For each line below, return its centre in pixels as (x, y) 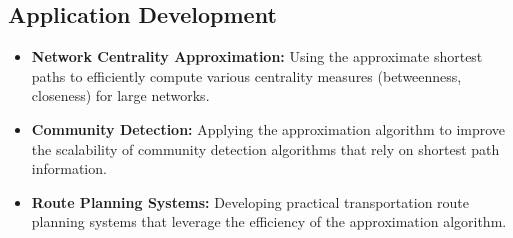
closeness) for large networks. (120, 95)
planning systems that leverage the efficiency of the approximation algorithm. (269, 221)
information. (69, 168)
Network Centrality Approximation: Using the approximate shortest (257, 56)
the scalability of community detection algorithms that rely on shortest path (265, 148)
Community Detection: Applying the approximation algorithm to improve (268, 128)
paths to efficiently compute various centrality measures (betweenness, (246, 75)
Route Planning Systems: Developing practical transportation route (250, 201)
